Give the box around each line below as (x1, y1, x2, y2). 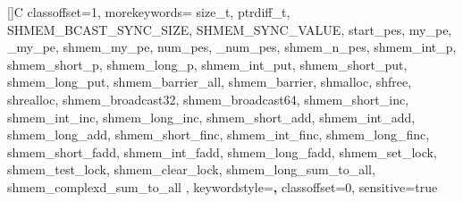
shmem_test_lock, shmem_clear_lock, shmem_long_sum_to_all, (7, 160, 375, 179)
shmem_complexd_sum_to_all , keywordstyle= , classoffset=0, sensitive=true (7, 177, 438, 196)
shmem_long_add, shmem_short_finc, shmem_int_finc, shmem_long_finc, (7, 125, 430, 144)
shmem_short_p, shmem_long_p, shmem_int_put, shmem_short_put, (7, 55, 408, 73)
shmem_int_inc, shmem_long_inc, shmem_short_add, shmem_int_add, (7, 107, 416, 126)
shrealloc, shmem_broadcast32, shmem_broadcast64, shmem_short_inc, (7, 89, 409, 108)
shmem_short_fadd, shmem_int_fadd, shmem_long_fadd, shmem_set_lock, (7, 142, 437, 161)
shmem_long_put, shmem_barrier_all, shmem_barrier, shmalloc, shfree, (7, 72, 412, 91)
